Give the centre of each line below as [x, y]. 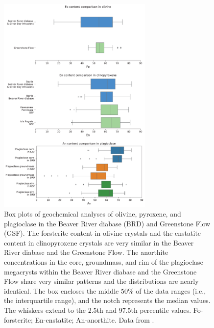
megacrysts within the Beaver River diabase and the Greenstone [100, 271]
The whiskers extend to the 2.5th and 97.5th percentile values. [98, 310]
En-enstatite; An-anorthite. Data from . [95, 319]
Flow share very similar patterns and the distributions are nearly [101, 281]
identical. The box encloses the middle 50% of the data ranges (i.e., [105, 290]
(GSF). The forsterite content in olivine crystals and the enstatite [103, 233]
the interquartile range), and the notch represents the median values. [107, 300]
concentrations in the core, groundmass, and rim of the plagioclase [104, 262]
